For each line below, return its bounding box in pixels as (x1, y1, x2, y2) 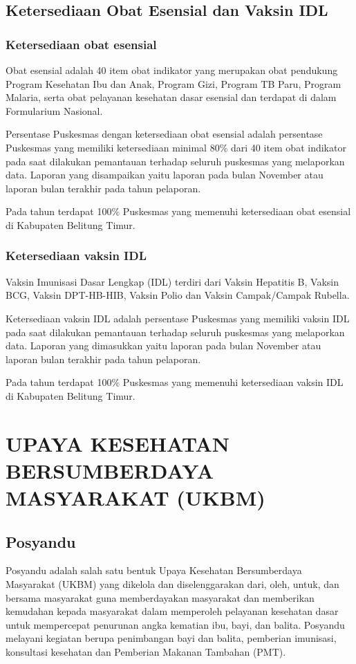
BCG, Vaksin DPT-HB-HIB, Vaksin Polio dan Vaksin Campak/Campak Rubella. (6, 288, 350, 302)
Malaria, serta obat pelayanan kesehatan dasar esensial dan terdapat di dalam (6, 90, 337, 104)
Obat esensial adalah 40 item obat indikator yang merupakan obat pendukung (6, 63, 338, 77)
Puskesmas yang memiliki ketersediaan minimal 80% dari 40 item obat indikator (6, 140, 346, 154)
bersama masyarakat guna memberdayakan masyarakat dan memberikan (6, 590, 315, 605)
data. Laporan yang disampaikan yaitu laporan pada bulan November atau (6, 167, 324, 182)
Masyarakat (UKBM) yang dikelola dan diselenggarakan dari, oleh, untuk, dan (6, 577, 339, 591)
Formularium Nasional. (6, 103, 103, 118)
